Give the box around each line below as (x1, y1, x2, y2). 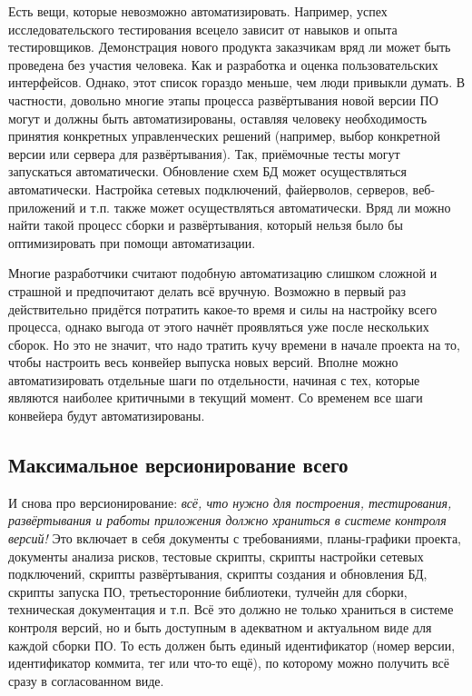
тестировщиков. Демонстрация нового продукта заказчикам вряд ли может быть (8, 37, 451, 56)
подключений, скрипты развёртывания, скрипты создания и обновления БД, (8, 564, 428, 583)
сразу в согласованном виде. (8, 671, 164, 690)
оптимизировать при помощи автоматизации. (8, 233, 256, 252)
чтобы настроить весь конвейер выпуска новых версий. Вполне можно (8, 353, 398, 372)
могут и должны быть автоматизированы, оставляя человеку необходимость (8, 108, 428, 127)
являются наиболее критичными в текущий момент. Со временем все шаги (8, 388, 423, 407)
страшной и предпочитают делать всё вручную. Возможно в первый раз (8, 281, 406, 300)
